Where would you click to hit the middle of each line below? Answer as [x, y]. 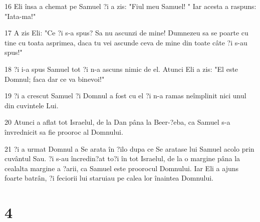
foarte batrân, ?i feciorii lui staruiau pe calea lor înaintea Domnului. [109, 178]
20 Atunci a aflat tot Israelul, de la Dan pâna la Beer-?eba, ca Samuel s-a [117, 122]
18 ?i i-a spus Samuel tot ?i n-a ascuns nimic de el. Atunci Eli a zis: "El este [121, 69]
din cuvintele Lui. [32, 105]
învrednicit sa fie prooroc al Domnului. [64, 131]
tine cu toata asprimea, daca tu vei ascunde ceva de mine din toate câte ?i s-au [126, 42]
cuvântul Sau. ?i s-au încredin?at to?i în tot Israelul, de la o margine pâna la [122, 158]
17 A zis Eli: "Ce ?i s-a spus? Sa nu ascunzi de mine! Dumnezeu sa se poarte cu [126, 33]
